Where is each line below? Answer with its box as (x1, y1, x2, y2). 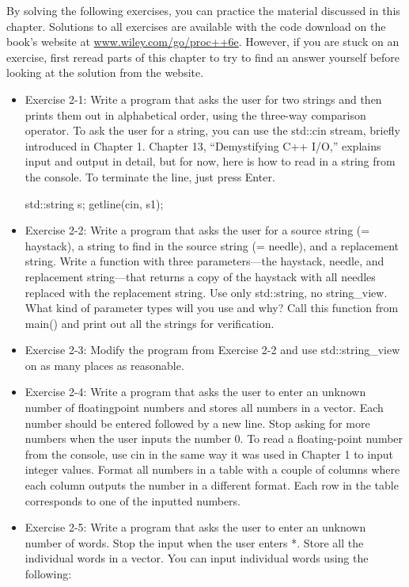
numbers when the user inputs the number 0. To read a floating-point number (25, 430, 403, 447)
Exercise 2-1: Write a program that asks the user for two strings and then (25, 90, 382, 107)
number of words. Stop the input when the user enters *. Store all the (25, 534, 364, 551)
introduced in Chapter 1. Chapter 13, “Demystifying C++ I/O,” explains (25, 137, 381, 154)
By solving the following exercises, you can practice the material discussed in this (6, 2, 400, 18)
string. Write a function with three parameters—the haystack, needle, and (25, 253, 384, 269)
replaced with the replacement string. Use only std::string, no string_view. (25, 284, 388, 300)
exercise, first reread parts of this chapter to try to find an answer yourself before (6, 48, 400, 65)
